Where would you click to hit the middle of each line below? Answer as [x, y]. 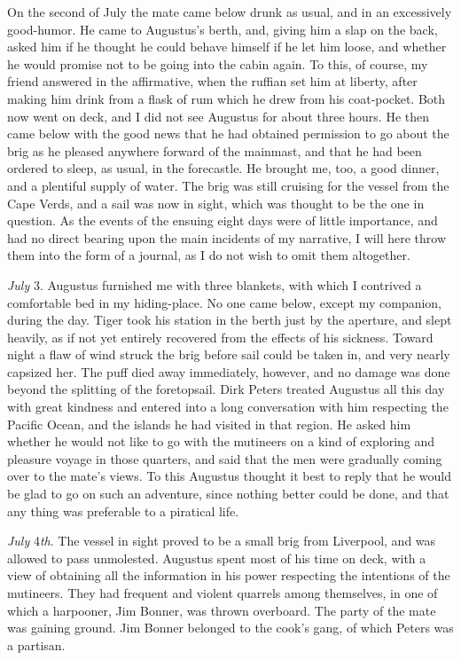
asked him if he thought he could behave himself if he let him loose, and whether [227, 47]
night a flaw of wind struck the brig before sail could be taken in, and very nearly [229, 354]
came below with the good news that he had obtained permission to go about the [228, 134]
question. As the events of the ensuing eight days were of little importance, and [223, 220]
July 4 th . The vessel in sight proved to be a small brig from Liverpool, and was [222, 541]
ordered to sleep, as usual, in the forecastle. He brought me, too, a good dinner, [223, 168]
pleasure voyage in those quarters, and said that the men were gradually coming [225, 458]
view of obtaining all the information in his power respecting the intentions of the [229, 575]
